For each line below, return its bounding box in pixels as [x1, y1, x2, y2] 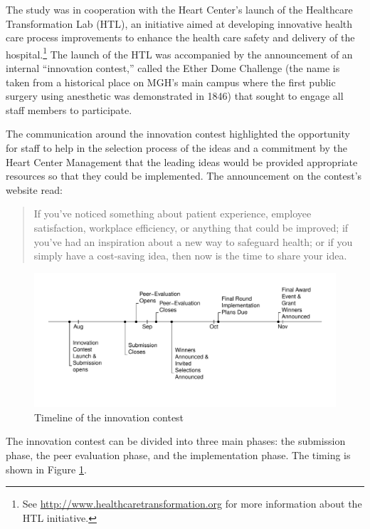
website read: [6, 182, 63, 197]
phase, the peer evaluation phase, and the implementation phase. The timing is [6, 447, 351, 462]
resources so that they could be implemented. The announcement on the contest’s [6, 168, 362, 183]
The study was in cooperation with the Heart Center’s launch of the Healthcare [6, 2, 353, 16]
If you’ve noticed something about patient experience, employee [33, 206, 312, 221]
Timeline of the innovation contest [34, 409, 184, 424]
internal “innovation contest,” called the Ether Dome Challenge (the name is [6, 61, 340, 76]
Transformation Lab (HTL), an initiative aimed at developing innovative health [6, 16, 353, 31]
